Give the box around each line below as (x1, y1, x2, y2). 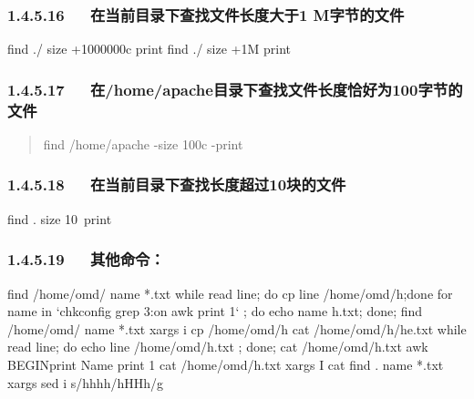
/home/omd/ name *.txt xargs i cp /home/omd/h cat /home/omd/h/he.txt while (7, 319, 467, 338)
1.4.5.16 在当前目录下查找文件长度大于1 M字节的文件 (7, 3, 405, 26)
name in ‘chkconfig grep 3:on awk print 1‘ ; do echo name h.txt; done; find (7, 302, 423, 321)
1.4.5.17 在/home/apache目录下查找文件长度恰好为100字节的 (7, 77, 463, 100)
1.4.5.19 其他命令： (7, 248, 165, 271)
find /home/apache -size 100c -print (43, 134, 243, 153)
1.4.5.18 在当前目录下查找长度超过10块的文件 (7, 173, 346, 196)
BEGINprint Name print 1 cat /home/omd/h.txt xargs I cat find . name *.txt (7, 354, 444, 373)
